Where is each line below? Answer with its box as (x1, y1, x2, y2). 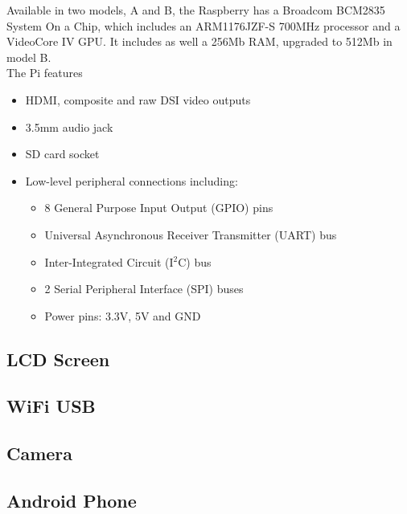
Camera (6, 441, 73, 466)
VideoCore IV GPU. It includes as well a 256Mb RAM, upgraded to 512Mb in (6, 33, 393, 50)
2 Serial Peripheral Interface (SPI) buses (44, 280, 244, 297)
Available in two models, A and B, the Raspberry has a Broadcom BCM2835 (6, 2, 385, 18)
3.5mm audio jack (25, 118, 113, 135)
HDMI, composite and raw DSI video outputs (25, 91, 251, 108)
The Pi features (6, 64, 83, 81)
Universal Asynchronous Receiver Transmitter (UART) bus (44, 226, 337, 243)
